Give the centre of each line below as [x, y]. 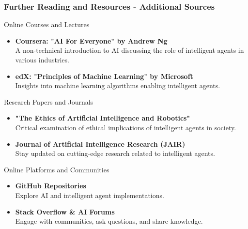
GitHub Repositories [51, 186]
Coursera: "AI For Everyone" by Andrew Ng [91, 40]
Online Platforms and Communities [57, 169]
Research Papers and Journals [49, 101]
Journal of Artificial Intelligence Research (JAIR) [100, 144]
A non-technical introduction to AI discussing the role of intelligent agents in [130, 50]
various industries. [42, 60]
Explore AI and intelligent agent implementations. [90, 195]
